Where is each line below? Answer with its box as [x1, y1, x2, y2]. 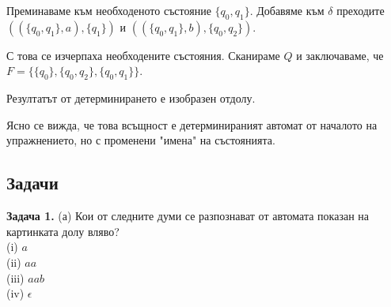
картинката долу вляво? [6, 223, 120, 239]
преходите [336, 2, 385, 18]
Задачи [6, 170, 59, 195]
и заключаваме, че [296, 47, 384, 63]
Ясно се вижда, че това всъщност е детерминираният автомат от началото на [6, 116, 378, 133]
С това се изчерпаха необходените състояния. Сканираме [6, 47, 280, 63]
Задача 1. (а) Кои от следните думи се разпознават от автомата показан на [6, 208, 369, 224]
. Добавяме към [249, 2, 325, 18]
